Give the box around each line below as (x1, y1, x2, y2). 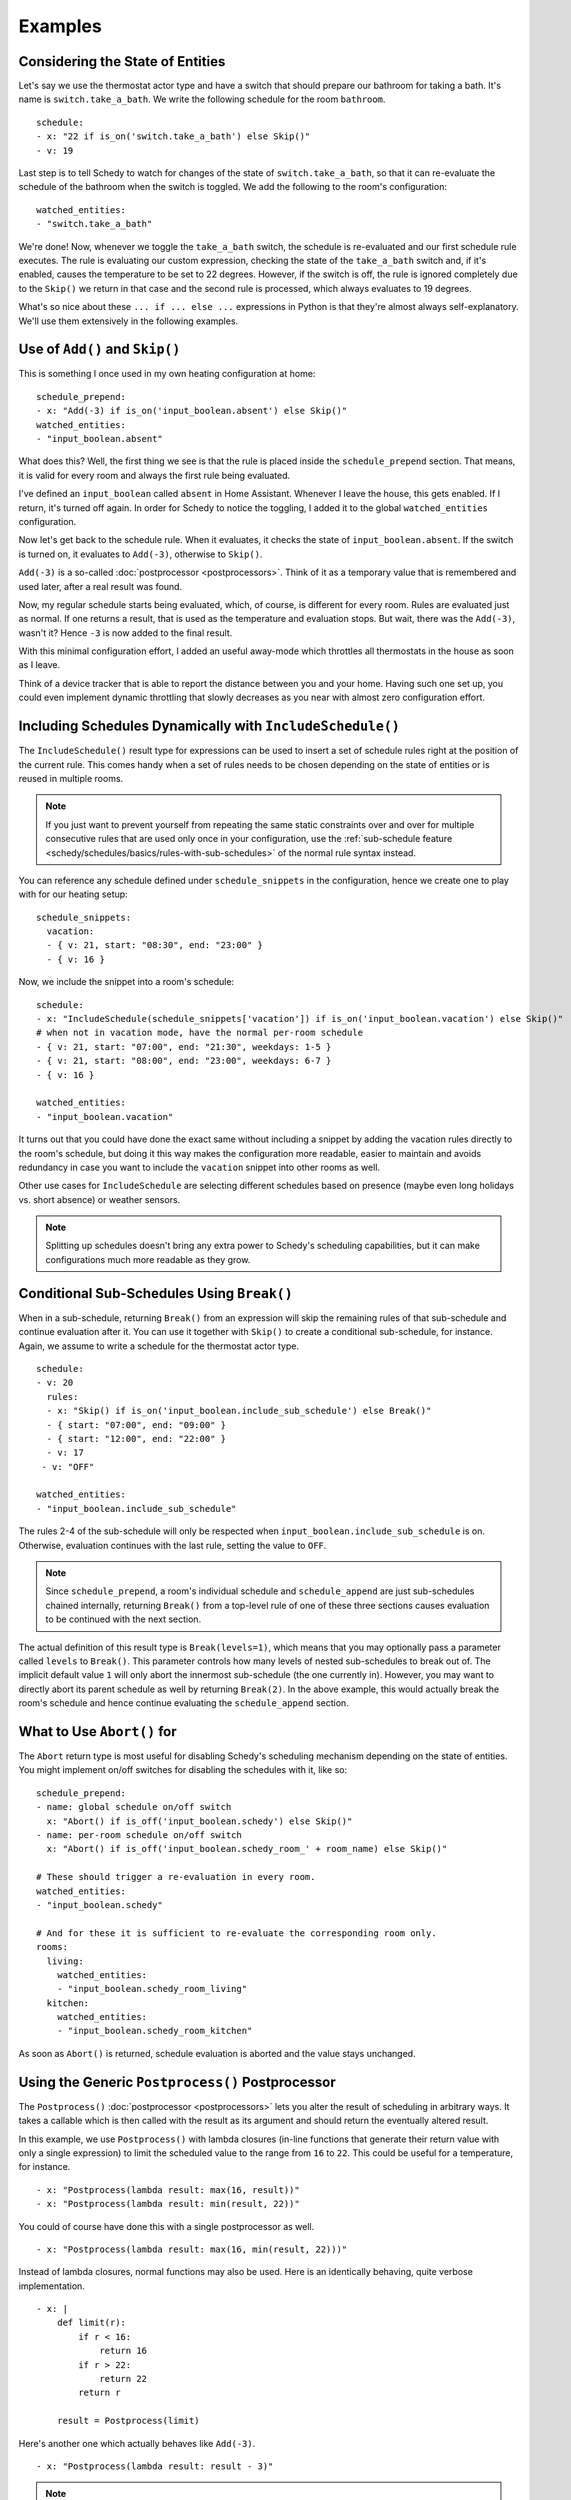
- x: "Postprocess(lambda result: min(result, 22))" (36, 2198, 300, 2210)
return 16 (99, 2345, 148, 2357)
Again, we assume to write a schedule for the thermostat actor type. (18, 1340, 300, 1352)
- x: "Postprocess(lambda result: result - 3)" (36, 2460, 274, 2472)
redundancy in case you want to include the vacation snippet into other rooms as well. (18, 1161, 380, 1173)
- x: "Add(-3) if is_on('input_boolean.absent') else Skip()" (36, 405, 348, 417)
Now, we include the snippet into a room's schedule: (18, 976, 235, 988)
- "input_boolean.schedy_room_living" (56, 1983, 248, 1995)
